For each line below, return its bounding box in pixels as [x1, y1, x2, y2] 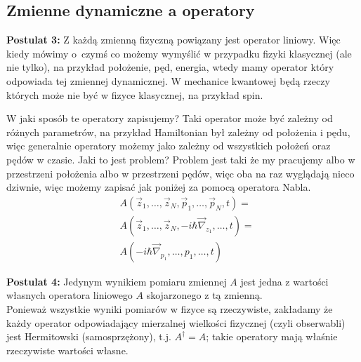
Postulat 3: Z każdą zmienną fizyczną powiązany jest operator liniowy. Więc [6, 32, 341, 47]
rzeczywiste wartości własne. [6, 342, 129, 357]
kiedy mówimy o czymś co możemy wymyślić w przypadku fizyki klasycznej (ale [6, 46, 352, 60]
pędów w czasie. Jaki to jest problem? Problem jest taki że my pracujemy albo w [6, 152, 355, 166]
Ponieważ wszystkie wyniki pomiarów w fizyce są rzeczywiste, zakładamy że [6, 302, 333, 316]
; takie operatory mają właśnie [206, 329, 338, 344]
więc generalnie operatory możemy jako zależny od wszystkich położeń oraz [6, 138, 331, 153]
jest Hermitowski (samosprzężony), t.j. [6, 329, 171, 344]
